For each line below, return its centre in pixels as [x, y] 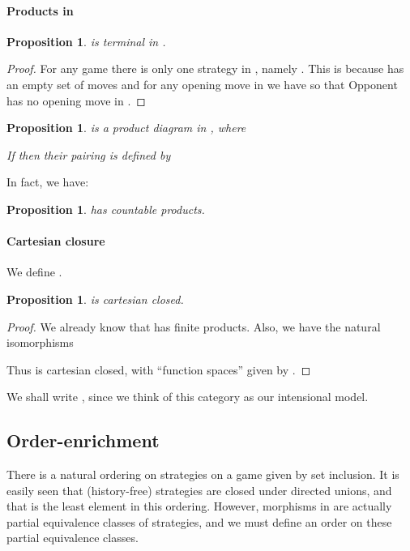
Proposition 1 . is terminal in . [86, 41]
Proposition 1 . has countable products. [106, 209]
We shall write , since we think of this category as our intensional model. [188, 397]
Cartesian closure [56, 241]
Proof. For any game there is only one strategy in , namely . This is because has [205, 68]
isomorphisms [40, 342]
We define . [34, 272]
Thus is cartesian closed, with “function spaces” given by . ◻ [159, 369]
